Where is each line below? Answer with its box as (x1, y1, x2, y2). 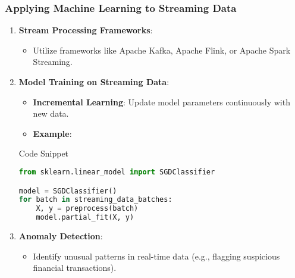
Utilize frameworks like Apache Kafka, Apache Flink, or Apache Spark (33, 43, 291, 56)
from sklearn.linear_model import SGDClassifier (18, 167, 215, 176)
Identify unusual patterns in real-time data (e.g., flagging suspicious (33, 249, 280, 262)
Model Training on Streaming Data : (18, 76, 170, 88)
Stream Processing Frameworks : (18, 24, 153, 36)
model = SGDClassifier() (18, 186, 117, 195)
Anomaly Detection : (18, 230, 103, 242)
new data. (33, 107, 69, 120)
